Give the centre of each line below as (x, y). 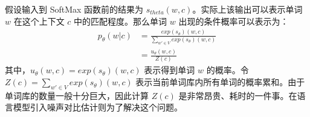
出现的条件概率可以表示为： (234, 21)
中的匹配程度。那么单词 (121, 21)
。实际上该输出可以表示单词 (247, 9)
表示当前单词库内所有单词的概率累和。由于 (220, 82)
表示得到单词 (170, 70)
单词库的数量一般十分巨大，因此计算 (77, 95)
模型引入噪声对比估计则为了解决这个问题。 (98, 107)
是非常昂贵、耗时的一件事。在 (238, 95)
